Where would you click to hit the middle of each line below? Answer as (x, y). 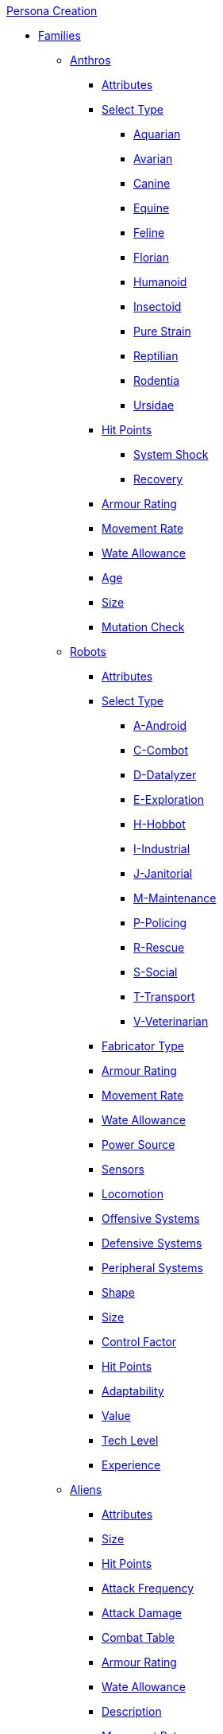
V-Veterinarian (171, 1021)
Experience (131, 1465)
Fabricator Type (143, 1046)
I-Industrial (162, 849)
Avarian (153, 159)
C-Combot (161, 750)
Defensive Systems (152, 1243)
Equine (152, 208)
